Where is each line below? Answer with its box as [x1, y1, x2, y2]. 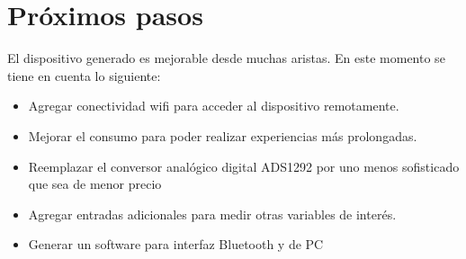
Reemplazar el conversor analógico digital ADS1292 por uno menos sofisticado [28, 156, 460, 175]
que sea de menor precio [28, 174, 162, 193]
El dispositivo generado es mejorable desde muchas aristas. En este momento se [7, 49, 445, 67]
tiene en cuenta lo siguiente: [7, 66, 161, 85]
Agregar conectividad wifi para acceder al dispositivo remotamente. [28, 96, 399, 115]
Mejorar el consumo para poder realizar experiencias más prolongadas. [28, 126, 417, 145]
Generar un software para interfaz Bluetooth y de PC [28, 235, 324, 254]
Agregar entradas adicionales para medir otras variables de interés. [28, 204, 397, 223]
